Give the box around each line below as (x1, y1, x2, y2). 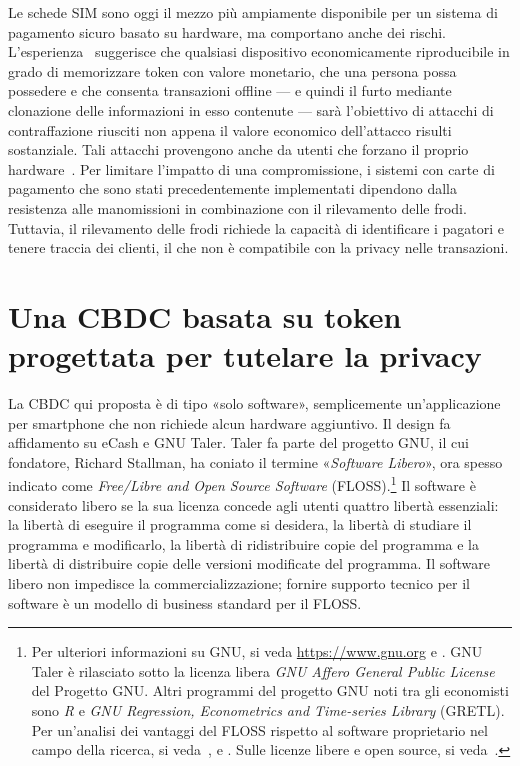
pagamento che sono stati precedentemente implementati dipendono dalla (8, 178, 457, 199)
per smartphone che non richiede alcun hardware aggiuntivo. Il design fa (8, 412, 451, 433)
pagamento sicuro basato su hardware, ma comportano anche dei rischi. (8, 21, 446, 42)
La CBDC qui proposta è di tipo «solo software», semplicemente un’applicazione (8, 393, 501, 414)
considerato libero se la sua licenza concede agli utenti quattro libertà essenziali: (8, 494, 499, 515)
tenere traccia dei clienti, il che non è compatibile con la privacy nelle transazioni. (8, 237, 509, 258)
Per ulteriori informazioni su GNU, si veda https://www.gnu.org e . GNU (31, 641, 483, 662)
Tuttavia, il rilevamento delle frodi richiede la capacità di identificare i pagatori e (8, 217, 505, 238)
